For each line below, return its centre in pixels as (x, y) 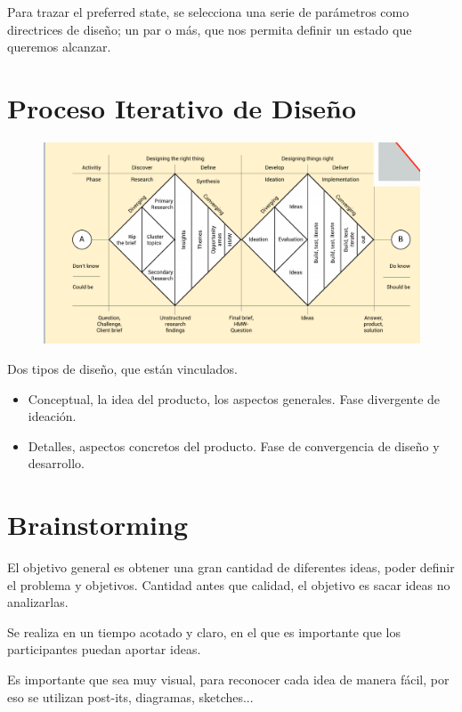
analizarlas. (38, 602)
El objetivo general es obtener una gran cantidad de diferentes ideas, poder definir (231, 567)
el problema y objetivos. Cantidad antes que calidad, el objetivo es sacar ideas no (229, 584)
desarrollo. (56, 463)
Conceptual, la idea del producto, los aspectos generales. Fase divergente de (234, 398)
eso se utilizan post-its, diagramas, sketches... (130, 696)
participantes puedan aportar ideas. (104, 649)
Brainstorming (98, 525)
